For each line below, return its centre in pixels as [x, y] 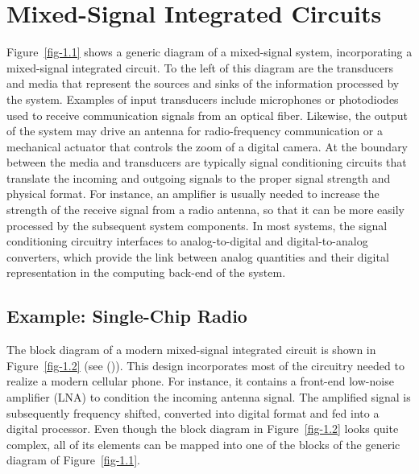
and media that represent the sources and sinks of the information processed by [203, 83]
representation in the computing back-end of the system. [146, 272]
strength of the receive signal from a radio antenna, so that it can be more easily [205, 210]
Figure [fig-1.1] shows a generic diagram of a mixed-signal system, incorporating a [209, 52]
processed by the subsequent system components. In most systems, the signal [197, 225]
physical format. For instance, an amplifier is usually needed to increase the [193, 194]
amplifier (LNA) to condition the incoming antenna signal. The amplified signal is [209, 397]
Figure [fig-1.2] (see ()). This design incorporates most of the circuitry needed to [205, 365]
